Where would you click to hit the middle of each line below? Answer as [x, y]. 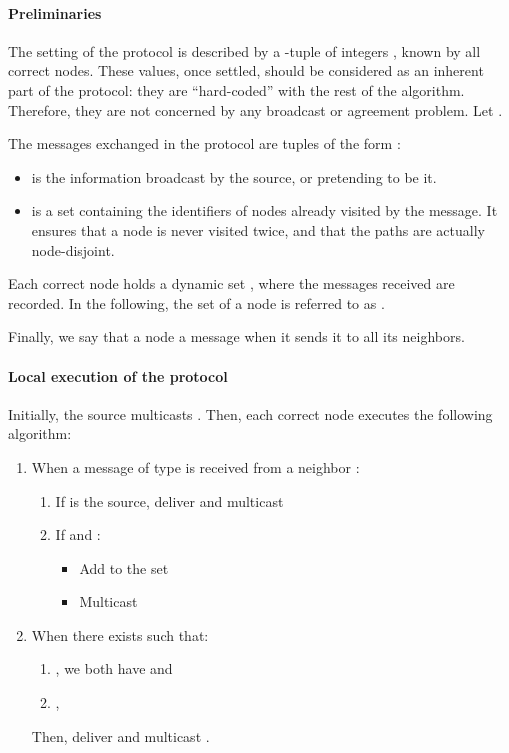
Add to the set [124, 567]
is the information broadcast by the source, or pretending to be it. [234, 176]
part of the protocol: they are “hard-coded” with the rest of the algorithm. [236, 89]
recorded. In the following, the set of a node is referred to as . [196, 302]
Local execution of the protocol [118, 375]
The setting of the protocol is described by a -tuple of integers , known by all [244, 50]
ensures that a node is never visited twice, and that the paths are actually [258, 229]
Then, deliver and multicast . [120, 735]
